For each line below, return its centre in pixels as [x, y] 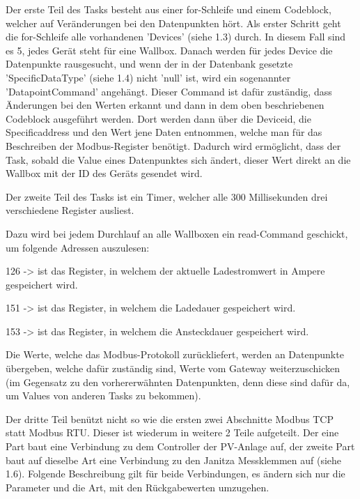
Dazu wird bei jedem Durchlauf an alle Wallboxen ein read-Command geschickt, [177, 233]
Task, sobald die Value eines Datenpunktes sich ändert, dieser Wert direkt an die [178, 159]
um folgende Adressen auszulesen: [78, 247]
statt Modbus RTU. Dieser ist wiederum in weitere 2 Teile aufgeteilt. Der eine [172, 432]
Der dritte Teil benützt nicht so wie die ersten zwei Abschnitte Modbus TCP [170, 419]
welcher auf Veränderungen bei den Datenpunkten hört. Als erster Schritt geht [173, 23]
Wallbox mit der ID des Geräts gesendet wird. [104, 173]
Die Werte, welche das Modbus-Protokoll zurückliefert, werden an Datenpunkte [175, 354]
